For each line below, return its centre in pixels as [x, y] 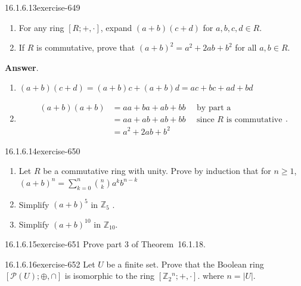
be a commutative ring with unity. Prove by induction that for [157, 171]
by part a [214, 108]
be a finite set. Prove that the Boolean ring [185, 264]
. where [211, 276]
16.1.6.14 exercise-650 [43, 150]
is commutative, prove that [86, 47]
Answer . [22, 67]
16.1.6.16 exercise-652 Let [50, 264]
